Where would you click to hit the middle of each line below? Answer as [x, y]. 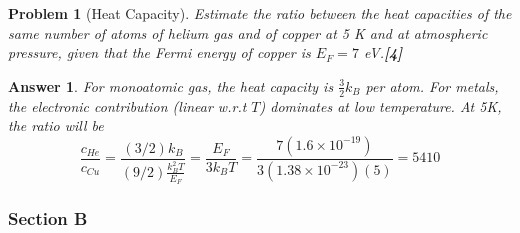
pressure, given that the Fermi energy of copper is [159, 52]
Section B [48, 218]
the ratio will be [56, 125]
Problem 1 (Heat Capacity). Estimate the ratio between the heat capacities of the [260, 13]
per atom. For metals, [432, 85]
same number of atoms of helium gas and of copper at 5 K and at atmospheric [248, 32]
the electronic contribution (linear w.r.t [127, 105]
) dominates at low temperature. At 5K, [380, 105]
